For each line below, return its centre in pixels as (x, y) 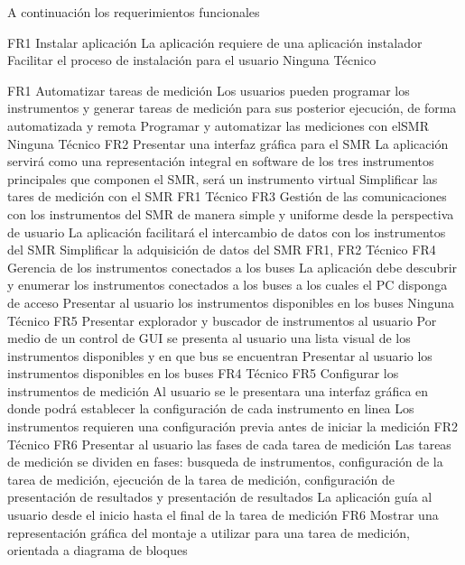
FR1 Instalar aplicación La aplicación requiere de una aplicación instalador (215, 42)
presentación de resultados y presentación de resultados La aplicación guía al (220, 497)
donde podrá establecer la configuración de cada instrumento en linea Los (211, 408)
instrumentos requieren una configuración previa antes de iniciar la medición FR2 (233, 426)
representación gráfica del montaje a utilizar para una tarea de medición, (209, 532)
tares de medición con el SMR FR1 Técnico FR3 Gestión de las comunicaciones (227, 196)
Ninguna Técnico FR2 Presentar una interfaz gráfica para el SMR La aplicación (228, 143)
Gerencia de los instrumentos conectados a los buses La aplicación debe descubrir (232, 267)
